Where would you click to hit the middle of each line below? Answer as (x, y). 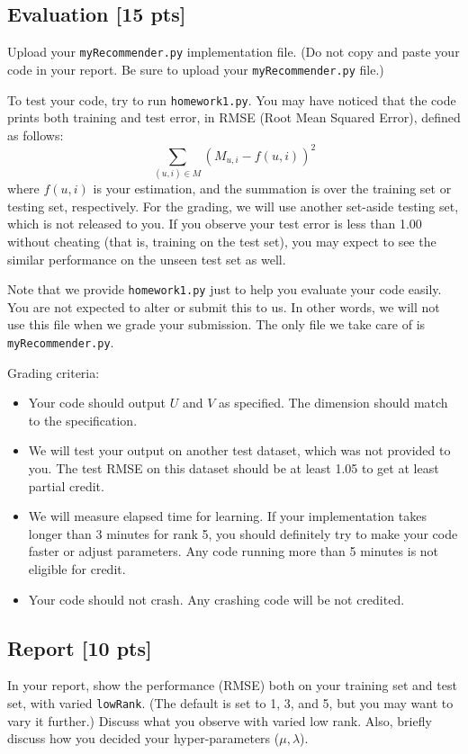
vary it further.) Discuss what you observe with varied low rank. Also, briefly (220, 720)
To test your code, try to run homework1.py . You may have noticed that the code (232, 99)
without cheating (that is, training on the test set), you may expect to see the (222, 241)
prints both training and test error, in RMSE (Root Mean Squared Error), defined (234, 117)
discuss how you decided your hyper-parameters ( (144, 738)
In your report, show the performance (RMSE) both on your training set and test (232, 685)
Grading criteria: (54, 372)
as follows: (36, 135)
